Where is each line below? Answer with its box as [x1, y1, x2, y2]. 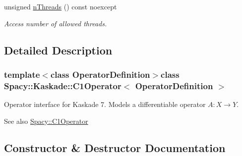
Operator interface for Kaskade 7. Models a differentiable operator [4, 99, 206, 109]
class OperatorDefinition [50, 68, 150, 80]
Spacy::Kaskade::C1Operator [4, 79, 121, 92]
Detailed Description [4, 42, 113, 57]
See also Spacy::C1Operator [4, 115, 88, 126]
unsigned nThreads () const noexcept [4, 1, 117, 11]
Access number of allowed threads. [4, 18, 107, 28]
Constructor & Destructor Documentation [4, 140, 226, 155]
